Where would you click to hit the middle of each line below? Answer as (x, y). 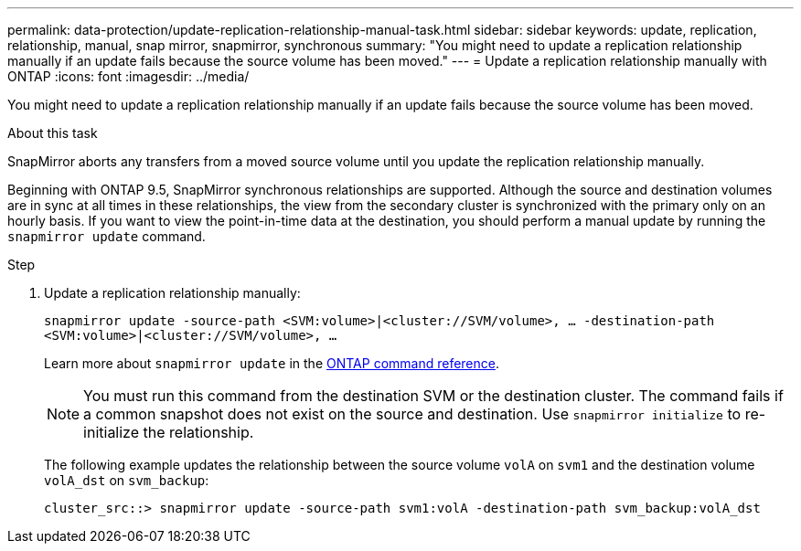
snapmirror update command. (107, 236)
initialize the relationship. (169, 432)
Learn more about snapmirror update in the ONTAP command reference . (272, 363)
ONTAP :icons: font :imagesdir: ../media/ (128, 76)
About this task (53, 133)
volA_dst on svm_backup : (127, 480)
